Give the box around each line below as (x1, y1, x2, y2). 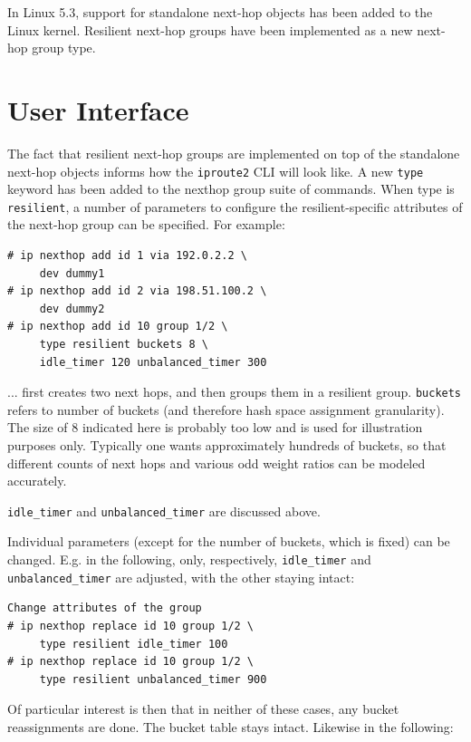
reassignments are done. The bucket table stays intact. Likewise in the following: (7, 717, 454, 736)
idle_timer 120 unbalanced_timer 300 (39, 355, 267, 369)
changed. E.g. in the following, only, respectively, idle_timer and (7, 550, 371, 569)
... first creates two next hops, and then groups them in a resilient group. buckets (7, 382, 462, 401)
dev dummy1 (39, 266, 105, 280)
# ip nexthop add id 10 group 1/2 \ (7, 320, 228, 333)
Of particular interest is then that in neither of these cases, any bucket (7, 699, 399, 718)
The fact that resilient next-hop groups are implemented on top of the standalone (7, 143, 460, 162)
